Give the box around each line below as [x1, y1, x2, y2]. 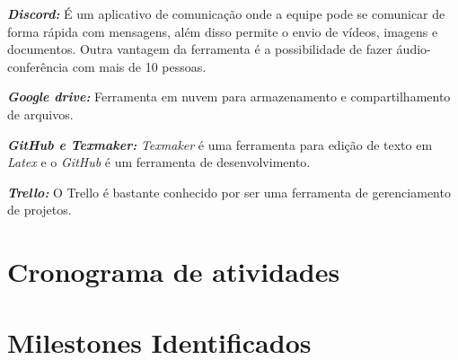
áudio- [396, 40, 431, 58]
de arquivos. [7, 104, 74, 123]
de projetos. [7, 200, 72, 219]
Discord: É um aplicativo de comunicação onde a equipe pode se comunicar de [7, 4, 445, 22]
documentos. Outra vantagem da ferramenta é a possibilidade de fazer [7, 40, 392, 58]
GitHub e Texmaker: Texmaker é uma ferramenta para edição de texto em [7, 135, 433, 154]
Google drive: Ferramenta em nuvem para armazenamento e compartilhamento [7, 87, 451, 106]
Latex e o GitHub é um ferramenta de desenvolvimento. [7, 153, 311, 171]
